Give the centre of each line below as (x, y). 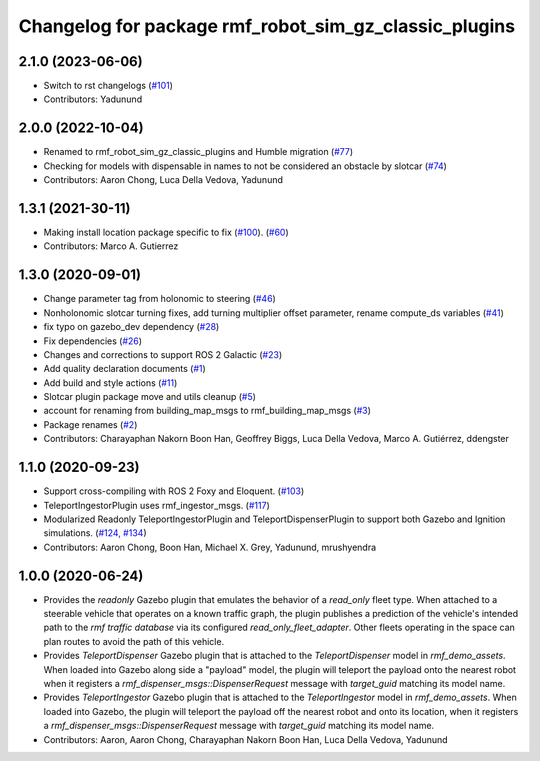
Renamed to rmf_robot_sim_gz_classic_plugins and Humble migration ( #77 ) (198, 152)
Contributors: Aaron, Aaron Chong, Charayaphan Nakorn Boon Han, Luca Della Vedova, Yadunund (246, 739)
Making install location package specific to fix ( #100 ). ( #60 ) (166, 232)
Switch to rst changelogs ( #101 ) (108, 86)
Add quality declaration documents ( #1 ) (125, 369)
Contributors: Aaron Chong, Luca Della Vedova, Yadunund (163, 180)
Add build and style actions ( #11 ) (110, 382)
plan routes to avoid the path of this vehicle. (134, 641)
